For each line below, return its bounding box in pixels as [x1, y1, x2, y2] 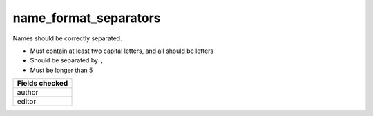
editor [17, 97, 37, 106]
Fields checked [17, 79, 68, 89]
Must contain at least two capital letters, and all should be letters [30, 47, 214, 55]
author [17, 88, 39, 97]
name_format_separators [12, 10, 162, 25]
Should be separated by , [30, 56, 104, 65]
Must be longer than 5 [30, 66, 93, 74]
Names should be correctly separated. [12, 34, 122, 43]
